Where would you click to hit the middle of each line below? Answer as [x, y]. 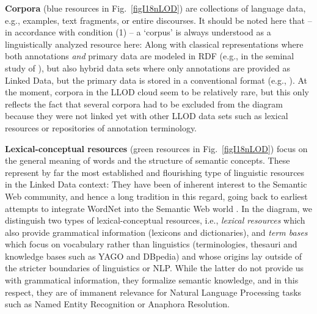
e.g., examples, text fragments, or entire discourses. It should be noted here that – [158, 20]
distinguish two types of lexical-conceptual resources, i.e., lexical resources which [155, 220]
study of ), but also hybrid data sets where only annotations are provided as [148, 68]
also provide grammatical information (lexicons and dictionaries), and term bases [156, 232]
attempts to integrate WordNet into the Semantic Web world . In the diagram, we [159, 208]
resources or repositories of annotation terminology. [101, 127]
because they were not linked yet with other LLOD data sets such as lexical [147, 116]
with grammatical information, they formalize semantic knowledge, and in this [152, 280]
